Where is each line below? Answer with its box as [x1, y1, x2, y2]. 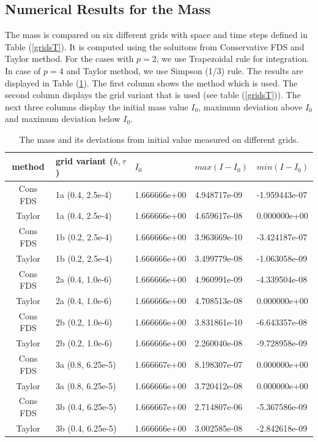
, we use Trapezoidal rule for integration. [156, 52, 309, 65]
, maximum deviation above [198, 100, 303, 113]
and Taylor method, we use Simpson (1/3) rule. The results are [66, 64, 303, 77]
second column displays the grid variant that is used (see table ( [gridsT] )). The [5, 88, 301, 101]
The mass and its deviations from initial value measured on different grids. [19, 132, 299, 145]
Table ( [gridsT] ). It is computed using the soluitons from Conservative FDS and [5, 40, 305, 53]
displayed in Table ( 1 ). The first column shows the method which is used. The [5, 76, 298, 89]
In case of [5, 64, 41, 77]
